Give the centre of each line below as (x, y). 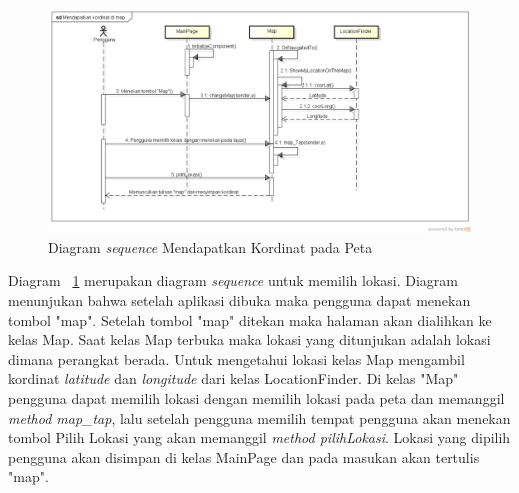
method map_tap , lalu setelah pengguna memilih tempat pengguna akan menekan (259, 417)
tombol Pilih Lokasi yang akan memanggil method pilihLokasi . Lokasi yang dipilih (259, 437)
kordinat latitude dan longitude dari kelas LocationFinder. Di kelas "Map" (233, 378)
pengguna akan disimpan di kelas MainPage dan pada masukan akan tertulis (244, 456)
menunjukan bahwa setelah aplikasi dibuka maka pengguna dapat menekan (239, 300)
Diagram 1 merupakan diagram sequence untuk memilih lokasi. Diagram (233, 280)
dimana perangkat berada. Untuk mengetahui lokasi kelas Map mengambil (236, 358)
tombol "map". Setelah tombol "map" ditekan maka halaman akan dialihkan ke (250, 319)
